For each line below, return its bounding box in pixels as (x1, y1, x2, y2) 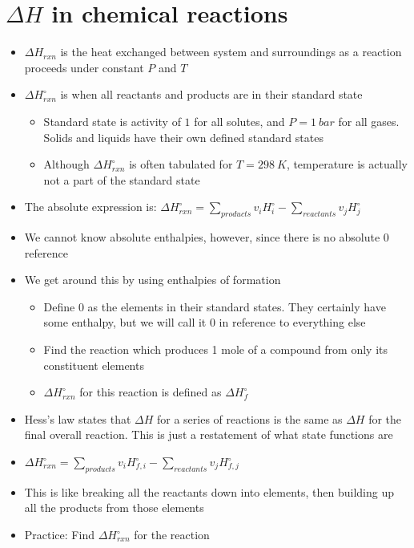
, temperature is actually (286, 156, 408, 173)
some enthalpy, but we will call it (43, 314, 207, 331)
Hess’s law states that (24, 410, 131, 427)
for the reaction (134, 526, 210, 542)
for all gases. (338, 112, 400, 129)
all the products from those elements (24, 499, 204, 516)
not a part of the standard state (43, 171, 200, 188)
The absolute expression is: (24, 198, 157, 215)
